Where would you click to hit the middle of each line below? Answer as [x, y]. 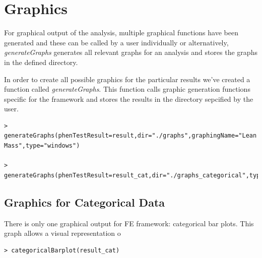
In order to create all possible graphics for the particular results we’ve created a [127, 79]
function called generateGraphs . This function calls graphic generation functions [127, 89]
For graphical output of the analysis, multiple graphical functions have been [121, 33]
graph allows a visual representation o [62, 233]
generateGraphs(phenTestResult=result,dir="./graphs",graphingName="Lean [130, 136]
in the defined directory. [41, 62]
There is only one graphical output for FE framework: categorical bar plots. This [129, 223]
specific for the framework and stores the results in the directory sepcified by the [129, 99]
